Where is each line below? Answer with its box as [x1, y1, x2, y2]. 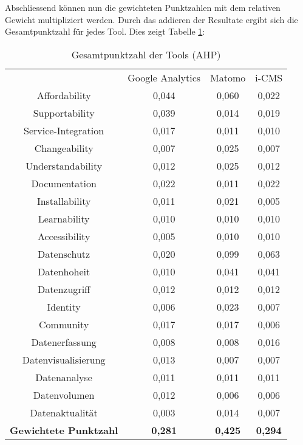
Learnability [38, 211, 90, 226]
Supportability [33, 105, 95, 120]
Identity [47, 299, 81, 314]
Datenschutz [38, 246, 90, 261]
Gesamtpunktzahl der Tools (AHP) [71, 47, 221, 61]
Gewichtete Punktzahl [10, 423, 118, 437]
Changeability [34, 140, 94, 155]
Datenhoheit [38, 264, 90, 278]
